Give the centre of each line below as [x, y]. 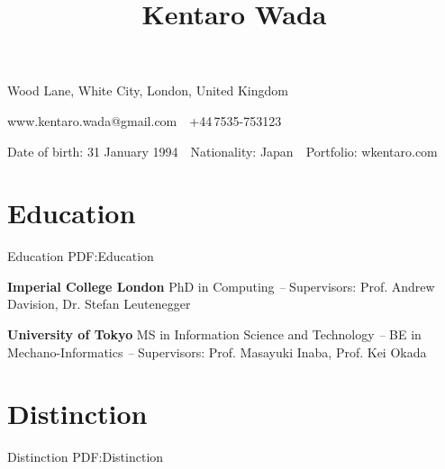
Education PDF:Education [81, 256]
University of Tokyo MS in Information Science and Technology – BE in [214, 334]
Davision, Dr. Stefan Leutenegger [99, 304]
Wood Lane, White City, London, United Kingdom [148, 90]
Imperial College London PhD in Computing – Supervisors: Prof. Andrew [221, 286]
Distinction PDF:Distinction [86, 457]
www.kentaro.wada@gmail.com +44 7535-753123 [145, 120]
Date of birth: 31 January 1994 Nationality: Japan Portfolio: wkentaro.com [222, 151]
